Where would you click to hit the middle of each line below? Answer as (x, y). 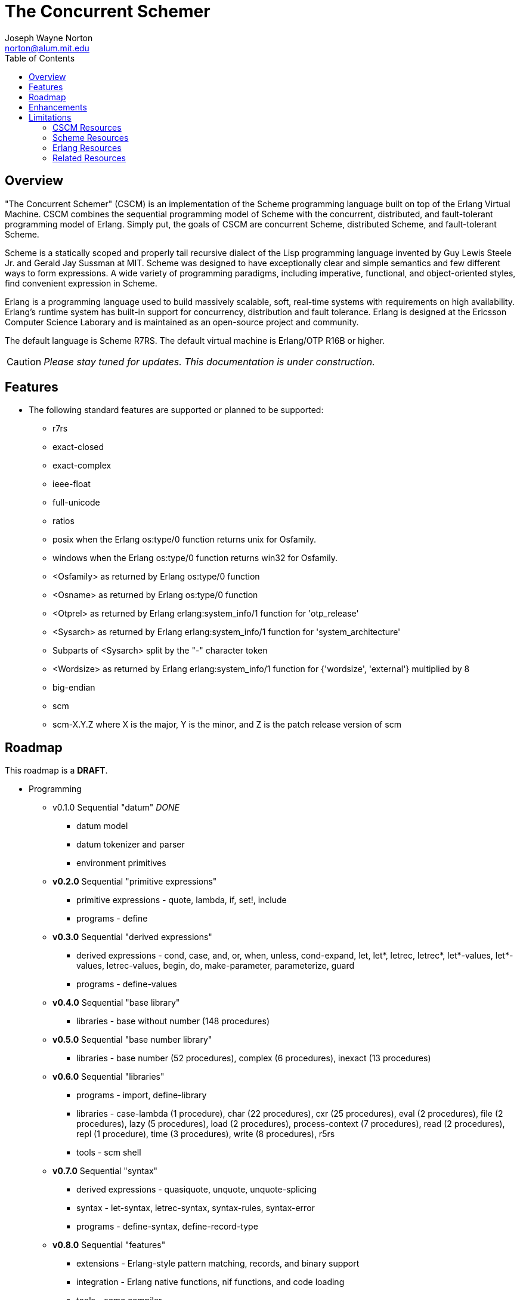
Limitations (50, 117)
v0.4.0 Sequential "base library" (116, 1003)
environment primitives (121, 863)
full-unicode (76, 503)
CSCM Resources (87, 127)
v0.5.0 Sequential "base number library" (132, 1040)
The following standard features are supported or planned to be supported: (176, 410)
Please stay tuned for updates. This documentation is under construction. (209, 361)
